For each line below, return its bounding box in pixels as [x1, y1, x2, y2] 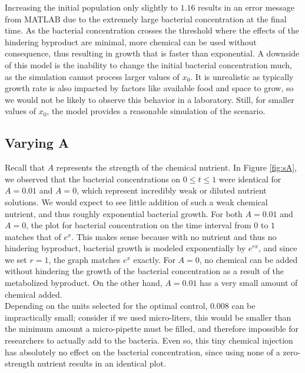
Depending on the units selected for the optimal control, [5, 299, 208, 312]
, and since [258, 242, 297, 254]
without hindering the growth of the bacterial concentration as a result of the [5, 265, 284, 277]
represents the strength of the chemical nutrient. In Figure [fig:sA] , [56, 161, 297, 174]
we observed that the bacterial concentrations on [5, 172, 181, 185]
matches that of [5, 230, 61, 242]
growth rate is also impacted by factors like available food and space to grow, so [5, 82, 294, 94]
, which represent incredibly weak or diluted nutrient [77, 184, 267, 197]
